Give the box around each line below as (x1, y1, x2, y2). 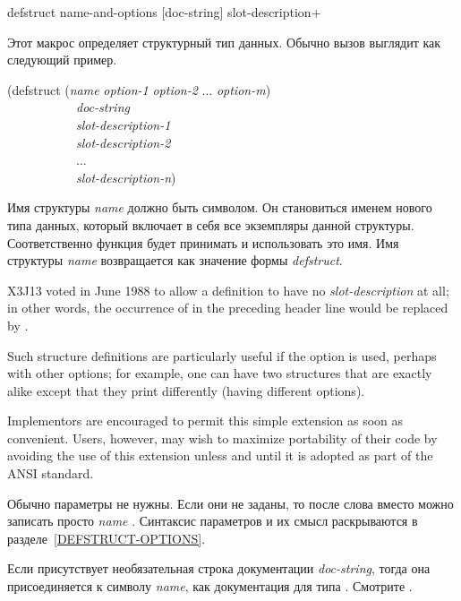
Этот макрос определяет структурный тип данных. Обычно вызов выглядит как (7, 32, 441, 51)
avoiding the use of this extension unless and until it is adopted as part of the (7, 446, 433, 465)
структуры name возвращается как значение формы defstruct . (7, 251, 343, 270)
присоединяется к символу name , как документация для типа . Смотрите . (7, 577, 413, 596)
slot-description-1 (76, 115, 171, 133)
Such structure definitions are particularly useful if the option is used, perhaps (7, 346, 437, 365)
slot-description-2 (76, 133, 171, 151)
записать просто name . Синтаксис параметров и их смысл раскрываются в (7, 511, 418, 530)
